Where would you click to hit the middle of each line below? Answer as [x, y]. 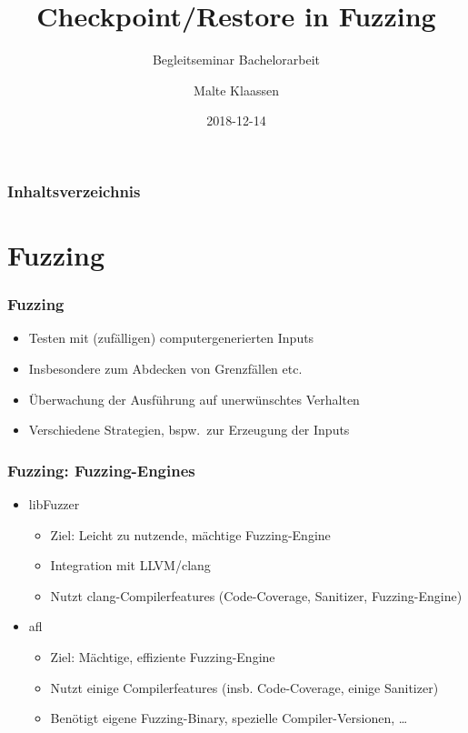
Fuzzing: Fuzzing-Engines [101, 470]
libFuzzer [54, 504]
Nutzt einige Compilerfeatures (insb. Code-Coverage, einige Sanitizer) [244, 687]
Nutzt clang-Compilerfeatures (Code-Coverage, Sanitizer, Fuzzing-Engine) [256, 595]
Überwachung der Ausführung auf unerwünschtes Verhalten [194, 399]
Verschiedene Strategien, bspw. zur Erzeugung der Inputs [189, 430]
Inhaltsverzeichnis [74, 191]
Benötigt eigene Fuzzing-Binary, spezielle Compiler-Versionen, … [229, 718]
